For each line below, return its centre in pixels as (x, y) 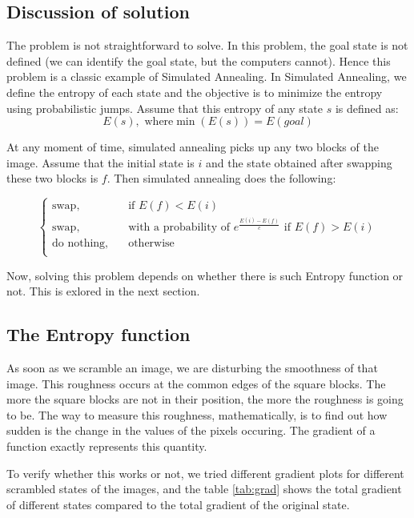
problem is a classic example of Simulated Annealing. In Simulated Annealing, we (207, 76)
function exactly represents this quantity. (107, 446)
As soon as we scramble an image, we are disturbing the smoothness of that (192, 368)
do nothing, (80, 244)
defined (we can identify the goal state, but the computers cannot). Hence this (199, 60)
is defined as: (367, 108)
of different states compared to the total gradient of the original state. (178, 504)
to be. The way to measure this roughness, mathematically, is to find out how (197, 414)
